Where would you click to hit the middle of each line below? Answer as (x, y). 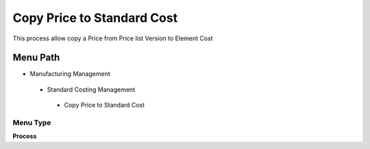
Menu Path (36, 58)
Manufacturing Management (70, 74)
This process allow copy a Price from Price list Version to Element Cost (113, 38)
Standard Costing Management (91, 90)
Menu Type (32, 123)
